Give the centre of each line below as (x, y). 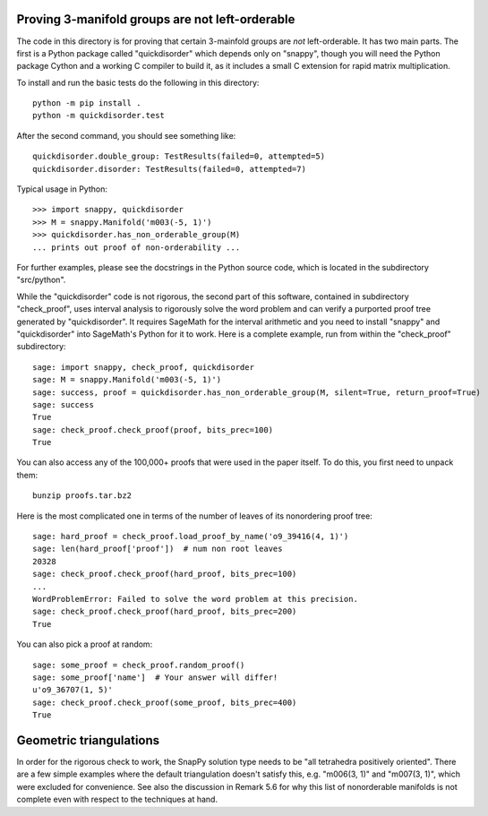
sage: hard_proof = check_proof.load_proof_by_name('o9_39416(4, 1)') (191, 537)
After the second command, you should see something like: (126, 135)
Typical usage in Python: (62, 189)
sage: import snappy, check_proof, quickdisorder (144, 367)
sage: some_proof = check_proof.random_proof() (139, 665)
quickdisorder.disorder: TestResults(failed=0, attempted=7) (169, 169)
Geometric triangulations (88, 740)
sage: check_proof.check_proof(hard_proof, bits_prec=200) (165, 612)
